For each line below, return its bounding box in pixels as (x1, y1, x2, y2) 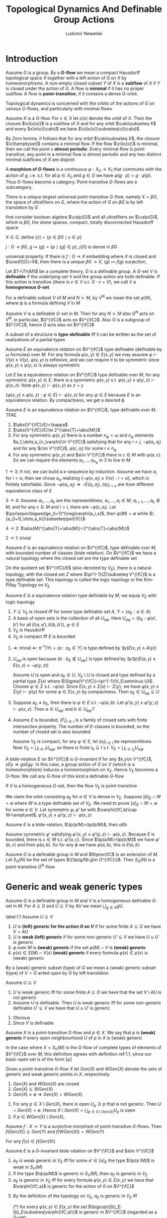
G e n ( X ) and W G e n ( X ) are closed (12, 1080, 80, 1086)
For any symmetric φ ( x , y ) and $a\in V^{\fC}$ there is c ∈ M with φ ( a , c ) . (12, 452, 162, 457)
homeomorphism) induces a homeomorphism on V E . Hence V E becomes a (5, 766, 158, 774)
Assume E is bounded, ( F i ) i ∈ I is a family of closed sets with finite (12, 717, 148, 724)
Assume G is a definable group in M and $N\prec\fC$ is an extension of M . (5, 851, 159, 857)
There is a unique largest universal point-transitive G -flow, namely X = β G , (5, 194, 158, 200)
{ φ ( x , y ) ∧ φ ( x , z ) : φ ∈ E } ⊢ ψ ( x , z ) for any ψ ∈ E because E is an (5, 392, 141, 398)
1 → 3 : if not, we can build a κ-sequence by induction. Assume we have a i (5, 468, 157, 475)
